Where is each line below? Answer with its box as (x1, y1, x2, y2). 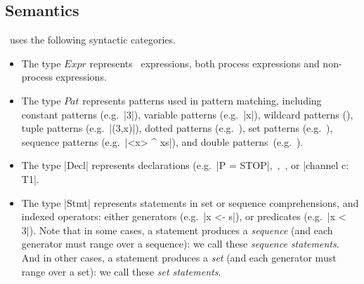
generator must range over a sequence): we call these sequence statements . (21, 236, 339, 251)
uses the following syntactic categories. (9, 32, 176, 47)
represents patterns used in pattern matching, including (82, 93, 322, 107)
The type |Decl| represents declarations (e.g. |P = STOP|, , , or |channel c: (21, 158, 349, 173)
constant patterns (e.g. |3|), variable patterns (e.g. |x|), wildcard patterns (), (21, 107, 353, 121)
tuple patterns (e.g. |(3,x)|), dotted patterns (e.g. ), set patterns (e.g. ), (21, 121, 333, 135)
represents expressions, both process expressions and (89, 55, 320, 70)
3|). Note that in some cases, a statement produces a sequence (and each (21, 222, 333, 237)
